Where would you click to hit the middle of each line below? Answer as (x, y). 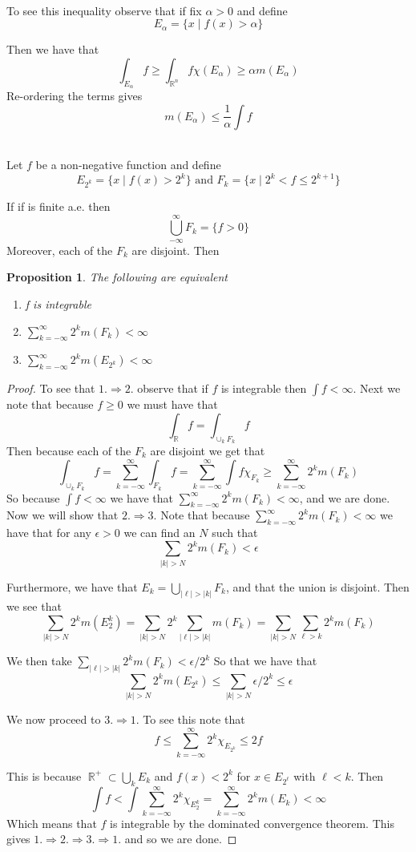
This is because (44, 775)
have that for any (49, 533)
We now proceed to (54, 719)
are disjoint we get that (208, 450)
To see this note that (194, 719)
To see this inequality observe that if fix (104, 10)
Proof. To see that (51, 388)
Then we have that (53, 49)
